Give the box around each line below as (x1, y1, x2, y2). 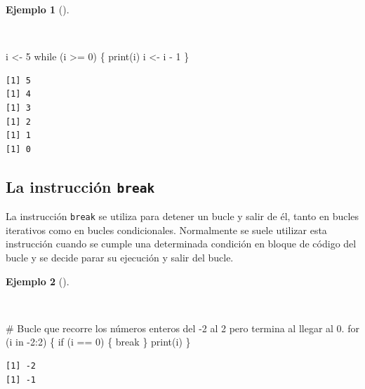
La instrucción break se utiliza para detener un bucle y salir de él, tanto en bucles (6, 209, 359, 224)
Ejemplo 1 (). (6, 2, 69, 16)
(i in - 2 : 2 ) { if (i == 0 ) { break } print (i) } (6, 334, 191, 349)
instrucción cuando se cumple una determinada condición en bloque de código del (6, 236, 357, 251)
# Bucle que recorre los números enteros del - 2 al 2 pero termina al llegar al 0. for (6, 320, 359, 335)
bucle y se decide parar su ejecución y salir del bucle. (6, 250, 234, 264)
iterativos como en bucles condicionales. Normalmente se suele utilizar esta (6, 222, 327, 237)
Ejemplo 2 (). (6, 273, 69, 288)
